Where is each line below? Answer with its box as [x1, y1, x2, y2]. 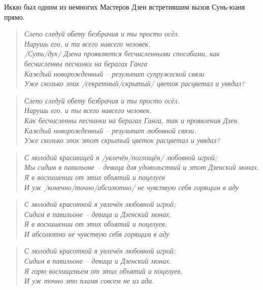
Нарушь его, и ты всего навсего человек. [24, 105, 152, 116]
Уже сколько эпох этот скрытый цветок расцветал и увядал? [24, 135, 220, 146]
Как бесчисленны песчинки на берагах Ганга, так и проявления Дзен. [24, 115, 240, 125]
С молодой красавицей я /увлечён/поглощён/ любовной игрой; [24, 152, 217, 162]
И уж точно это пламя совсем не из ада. [24, 275, 154, 286]
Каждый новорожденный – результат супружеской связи [24, 68, 205, 79]
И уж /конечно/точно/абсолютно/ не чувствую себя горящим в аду [24, 182, 239, 192]
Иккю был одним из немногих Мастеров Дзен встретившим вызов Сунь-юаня [4, 2, 245, 12]
